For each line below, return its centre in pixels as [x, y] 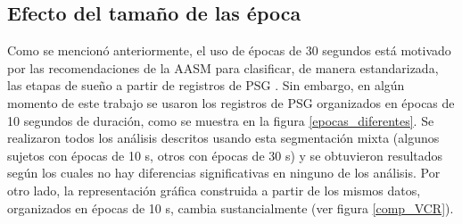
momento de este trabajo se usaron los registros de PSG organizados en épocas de [231, 102]
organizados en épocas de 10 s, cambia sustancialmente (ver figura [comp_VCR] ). [231, 207]
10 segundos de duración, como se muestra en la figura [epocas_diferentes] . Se [221, 120]
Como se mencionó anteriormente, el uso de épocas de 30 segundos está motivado [229, 50]
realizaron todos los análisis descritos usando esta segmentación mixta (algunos [223, 138]
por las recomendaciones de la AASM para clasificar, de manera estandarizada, [223, 67]
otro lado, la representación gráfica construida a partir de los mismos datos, [214, 190]
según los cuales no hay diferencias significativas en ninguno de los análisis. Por [224, 173]
